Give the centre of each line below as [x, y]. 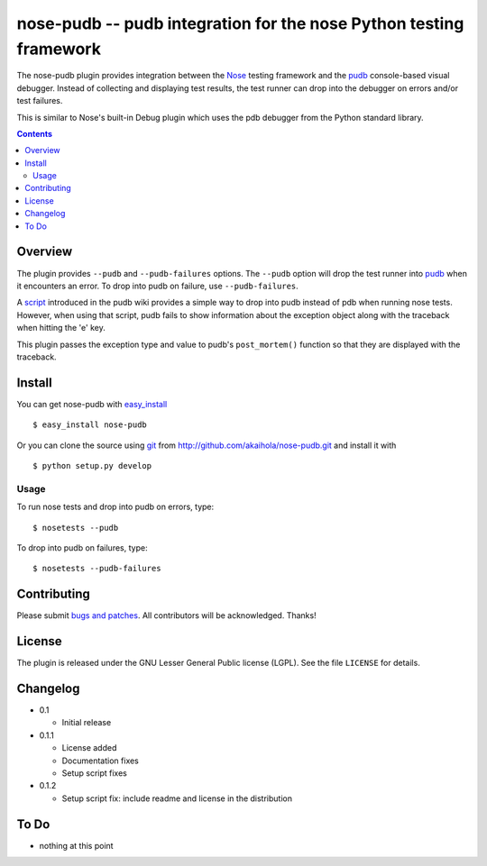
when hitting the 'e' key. [61, 328]
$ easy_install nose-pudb [90, 425]
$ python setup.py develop [92, 465]
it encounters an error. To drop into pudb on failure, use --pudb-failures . [158, 286]
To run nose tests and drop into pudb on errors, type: [115, 507]
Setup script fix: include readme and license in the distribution [177, 798]
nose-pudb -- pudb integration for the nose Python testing [240, 23]
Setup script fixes [95, 773]
